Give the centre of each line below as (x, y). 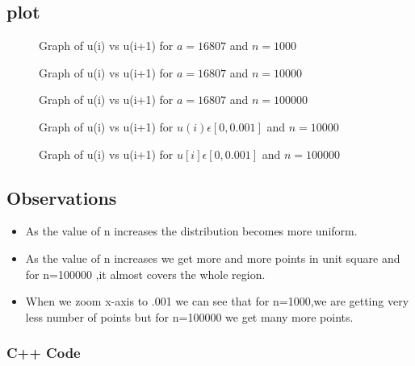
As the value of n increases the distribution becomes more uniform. (191, 231)
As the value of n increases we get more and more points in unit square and (213, 258)
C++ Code (44, 353)
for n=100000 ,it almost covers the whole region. (145, 274)
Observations (62, 197)
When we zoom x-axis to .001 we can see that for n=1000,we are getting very (217, 301)
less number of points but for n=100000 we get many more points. (189, 316)
